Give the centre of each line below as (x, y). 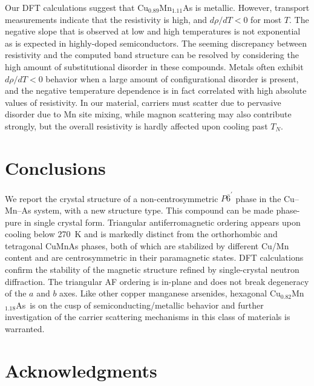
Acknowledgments (81, 370)
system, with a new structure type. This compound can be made (154, 210)
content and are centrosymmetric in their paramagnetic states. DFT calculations (154, 257)
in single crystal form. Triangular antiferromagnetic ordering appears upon (162, 222)
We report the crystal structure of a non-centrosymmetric (112, 198)
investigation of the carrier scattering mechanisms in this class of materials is (148, 317)
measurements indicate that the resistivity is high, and (106, 19)
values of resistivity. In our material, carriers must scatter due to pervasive (143, 102)
